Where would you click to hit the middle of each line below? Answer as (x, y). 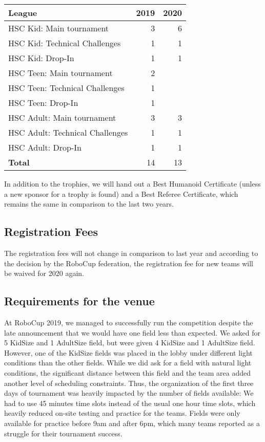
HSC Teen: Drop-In (43, 103)
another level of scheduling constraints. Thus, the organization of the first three (129, 383)
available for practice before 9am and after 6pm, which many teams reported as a (132, 423)
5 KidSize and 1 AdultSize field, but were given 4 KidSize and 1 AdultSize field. (130, 343)
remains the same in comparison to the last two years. (89, 204)
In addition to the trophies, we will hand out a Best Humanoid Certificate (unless (132, 183)
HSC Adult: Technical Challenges (68, 132)
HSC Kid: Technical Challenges (65, 43)
